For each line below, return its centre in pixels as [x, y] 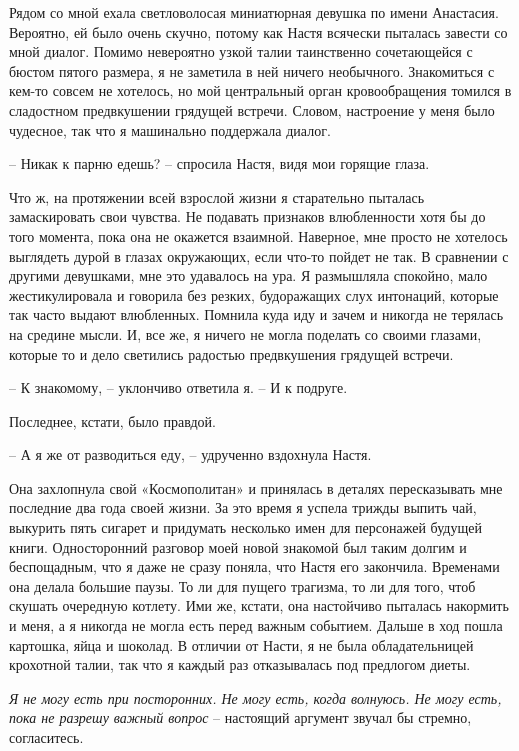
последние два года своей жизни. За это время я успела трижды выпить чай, [243, 507]
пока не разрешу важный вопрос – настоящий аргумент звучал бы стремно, [240, 717]
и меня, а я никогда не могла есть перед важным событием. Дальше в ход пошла [256, 625]
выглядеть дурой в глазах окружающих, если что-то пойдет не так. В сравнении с [259, 255]
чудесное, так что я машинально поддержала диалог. [170, 129]
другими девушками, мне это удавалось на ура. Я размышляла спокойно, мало [248, 275]
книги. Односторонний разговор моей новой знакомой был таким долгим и [238, 546]
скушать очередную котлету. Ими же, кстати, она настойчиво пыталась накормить [259, 605]
